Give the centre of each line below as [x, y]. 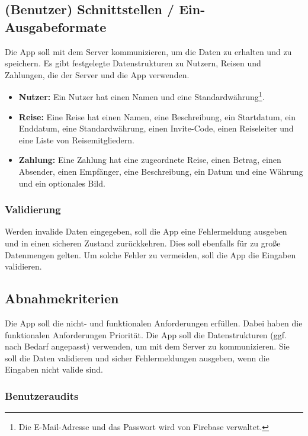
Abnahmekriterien [62, 298]
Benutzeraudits [42, 395]
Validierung [33, 209]
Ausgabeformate [56, 26]
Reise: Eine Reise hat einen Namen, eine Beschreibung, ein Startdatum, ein [157, 116]
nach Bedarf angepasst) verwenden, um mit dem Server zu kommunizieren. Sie [147, 346]
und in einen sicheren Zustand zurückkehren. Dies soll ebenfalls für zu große [143, 243]
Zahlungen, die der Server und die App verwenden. [97, 74]
